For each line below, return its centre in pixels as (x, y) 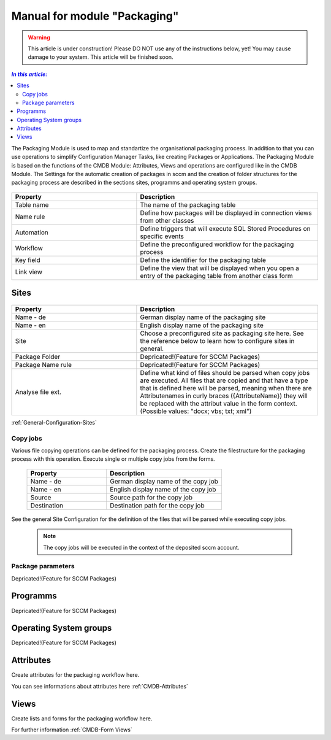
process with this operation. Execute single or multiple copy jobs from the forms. (113, 459)
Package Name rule (44, 364)
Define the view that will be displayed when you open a (220, 268)
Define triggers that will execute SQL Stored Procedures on (225, 228)
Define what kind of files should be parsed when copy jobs (225, 372)
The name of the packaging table (188, 204)
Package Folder (38, 357)
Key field (28, 260)
